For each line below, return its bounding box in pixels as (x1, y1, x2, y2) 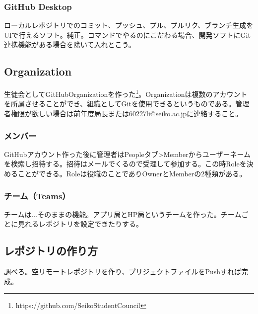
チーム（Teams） (4, 189, 70, 202)
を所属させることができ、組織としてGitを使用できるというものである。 (4, 98, 236, 109)
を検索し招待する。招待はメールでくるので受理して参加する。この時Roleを (4, 158, 247, 169)
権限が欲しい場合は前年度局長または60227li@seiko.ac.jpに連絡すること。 (10, 108, 243, 119)
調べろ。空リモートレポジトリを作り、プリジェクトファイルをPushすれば (4, 266, 242, 277)
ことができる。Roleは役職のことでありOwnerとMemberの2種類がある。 (17, 168, 247, 179)
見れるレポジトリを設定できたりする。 (17, 219, 143, 229)
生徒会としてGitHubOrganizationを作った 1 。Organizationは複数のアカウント (4, 87, 248, 99)
